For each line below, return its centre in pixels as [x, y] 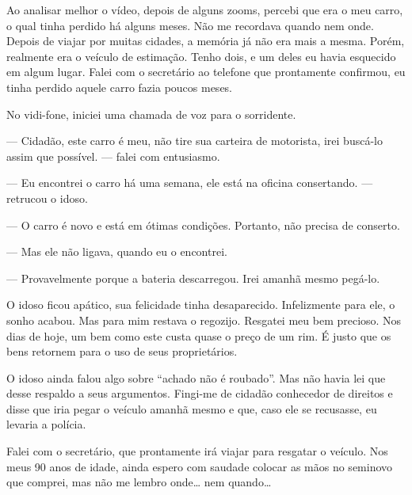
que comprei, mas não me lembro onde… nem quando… [139, 482]
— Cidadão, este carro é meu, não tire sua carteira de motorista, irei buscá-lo [195, 141]
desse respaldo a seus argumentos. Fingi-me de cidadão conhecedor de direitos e [200, 393]
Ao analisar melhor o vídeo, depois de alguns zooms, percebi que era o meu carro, [205, 10]
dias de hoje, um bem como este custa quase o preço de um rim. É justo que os [199, 335]
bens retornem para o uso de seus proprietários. [122, 351]
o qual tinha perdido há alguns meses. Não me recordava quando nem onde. [190, 25]
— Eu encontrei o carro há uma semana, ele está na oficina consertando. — [190, 183]
